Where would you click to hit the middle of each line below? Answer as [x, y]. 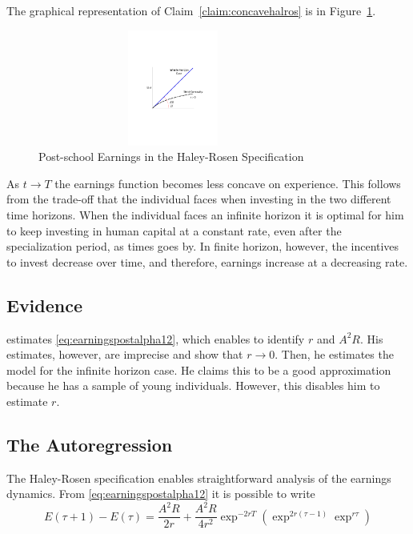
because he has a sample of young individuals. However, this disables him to [193, 385]
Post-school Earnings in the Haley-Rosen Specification [171, 157]
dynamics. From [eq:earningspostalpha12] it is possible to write [161, 494]
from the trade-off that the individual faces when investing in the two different [199, 199]
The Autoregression [90, 444]
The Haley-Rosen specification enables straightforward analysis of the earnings [199, 478]
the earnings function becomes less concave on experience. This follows [228, 183]
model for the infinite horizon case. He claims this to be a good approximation [199, 369]
